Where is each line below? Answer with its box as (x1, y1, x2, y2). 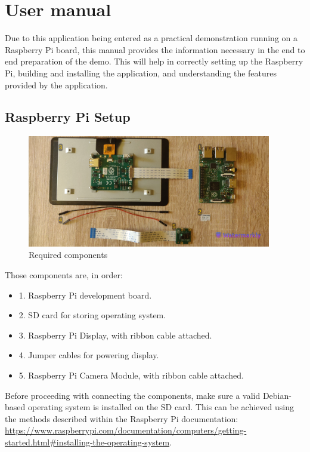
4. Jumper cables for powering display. (18, 349, 159, 361)
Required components (29, 248, 108, 261)
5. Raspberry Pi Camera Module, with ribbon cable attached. (18, 368, 244, 381)
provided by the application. (5, 78, 108, 91)
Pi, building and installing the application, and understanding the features (5, 66, 277, 79)
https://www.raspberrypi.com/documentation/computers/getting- (5, 424, 247, 436)
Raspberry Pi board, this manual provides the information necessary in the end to (5, 43, 305, 56)
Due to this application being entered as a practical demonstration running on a (5, 32, 298, 44)
